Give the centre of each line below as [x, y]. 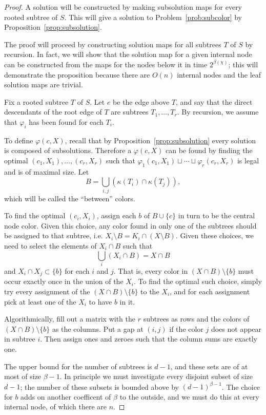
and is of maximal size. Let [47, 171]
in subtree [20, 339]
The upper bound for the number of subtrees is [78, 366]
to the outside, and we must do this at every [189, 396]
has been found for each [66, 121]
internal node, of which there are [56, 407]
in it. [127, 301]
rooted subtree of [31, 17]
